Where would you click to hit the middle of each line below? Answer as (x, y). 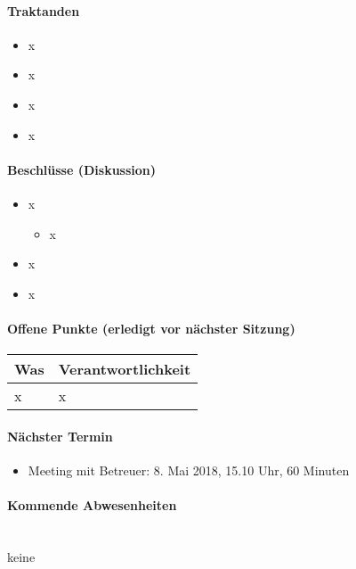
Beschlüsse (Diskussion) (82, 169)
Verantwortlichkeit (125, 369)
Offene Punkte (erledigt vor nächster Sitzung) (151, 328)
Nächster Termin (60, 436)
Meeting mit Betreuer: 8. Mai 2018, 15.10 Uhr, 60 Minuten (189, 470)
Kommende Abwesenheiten (92, 505)
